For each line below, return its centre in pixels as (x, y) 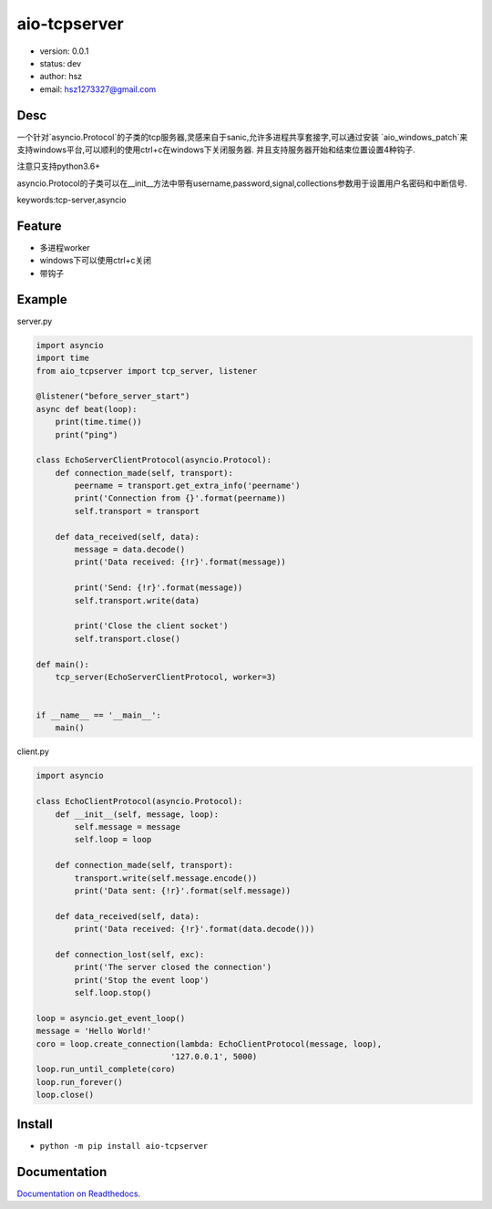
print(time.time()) (99, 422)
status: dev (61, 63)
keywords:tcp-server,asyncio (72, 200)
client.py (33, 751)
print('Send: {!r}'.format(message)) (159, 588)
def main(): (63, 664)
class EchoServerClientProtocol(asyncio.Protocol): (154, 460)
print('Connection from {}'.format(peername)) (180, 498)
